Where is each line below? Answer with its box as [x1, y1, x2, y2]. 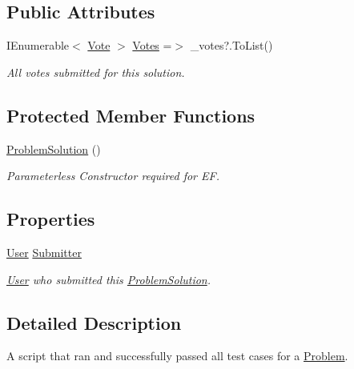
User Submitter [6, 243, 82, 260]
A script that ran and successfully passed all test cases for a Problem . [6, 347, 348, 364]
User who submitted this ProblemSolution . [6, 271, 211, 287]
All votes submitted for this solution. [6, 63, 185, 80]
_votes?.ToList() [190, 37, 273, 54]
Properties [6, 207, 95, 231]
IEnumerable [6, 37, 70, 54]
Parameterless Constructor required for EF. [6, 167, 219, 184]
